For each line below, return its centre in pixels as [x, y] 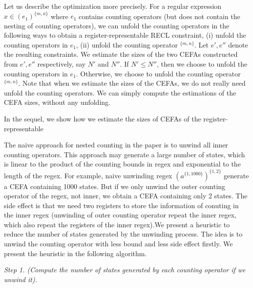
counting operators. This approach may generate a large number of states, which [125, 154]
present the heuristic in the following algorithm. [75, 253]
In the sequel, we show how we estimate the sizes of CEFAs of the [103, 119]
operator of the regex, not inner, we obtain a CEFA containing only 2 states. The [126, 196]
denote [238, 44]
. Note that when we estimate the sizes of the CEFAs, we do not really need [132, 83]
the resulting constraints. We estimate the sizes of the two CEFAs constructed [121, 54]
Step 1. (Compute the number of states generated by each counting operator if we [125, 270]
